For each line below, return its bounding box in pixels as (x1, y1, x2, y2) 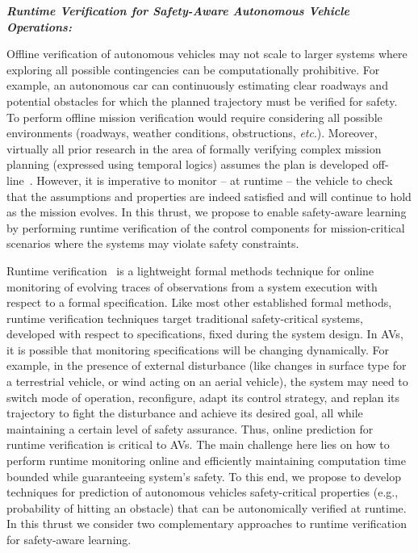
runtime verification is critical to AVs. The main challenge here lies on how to (6, 436, 390, 453)
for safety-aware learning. (6, 531, 132, 547)
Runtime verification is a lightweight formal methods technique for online (6, 262, 374, 279)
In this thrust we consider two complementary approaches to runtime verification (6, 515, 407, 532)
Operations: (6, 18, 72, 35)
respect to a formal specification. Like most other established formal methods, (6, 294, 392, 311)
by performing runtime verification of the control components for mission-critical (6, 219, 405, 236)
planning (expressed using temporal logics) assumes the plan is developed (6, 156, 370, 173)
